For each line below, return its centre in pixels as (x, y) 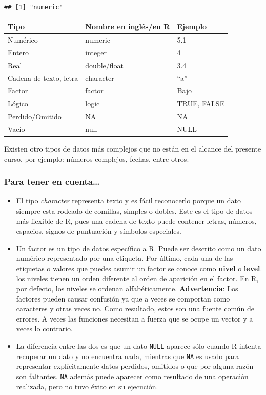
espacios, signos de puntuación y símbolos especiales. (99, 231)
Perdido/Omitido (35, 116)
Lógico (18, 104)
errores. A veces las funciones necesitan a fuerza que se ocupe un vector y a (135, 318)
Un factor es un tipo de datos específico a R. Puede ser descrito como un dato (139, 248)
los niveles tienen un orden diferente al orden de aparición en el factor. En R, (137, 278)
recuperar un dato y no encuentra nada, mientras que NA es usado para (128, 356)
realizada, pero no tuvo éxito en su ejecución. (87, 386)
